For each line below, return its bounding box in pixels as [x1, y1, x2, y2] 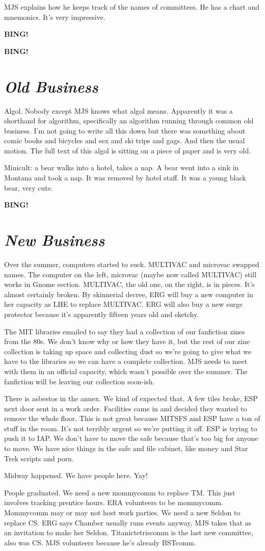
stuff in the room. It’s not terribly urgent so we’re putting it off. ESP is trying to [4, 423, 257, 433]
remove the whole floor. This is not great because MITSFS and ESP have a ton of [4, 413, 260, 424]
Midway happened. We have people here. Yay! [4, 470, 148, 481]
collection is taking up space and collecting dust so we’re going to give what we [4, 346, 252, 356]
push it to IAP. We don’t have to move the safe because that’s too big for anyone [4, 433, 258, 443]
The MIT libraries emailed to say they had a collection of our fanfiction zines [4, 326, 245, 336]
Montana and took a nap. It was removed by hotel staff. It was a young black [4, 172, 246, 183]
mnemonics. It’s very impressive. [4, 11, 105, 22]
